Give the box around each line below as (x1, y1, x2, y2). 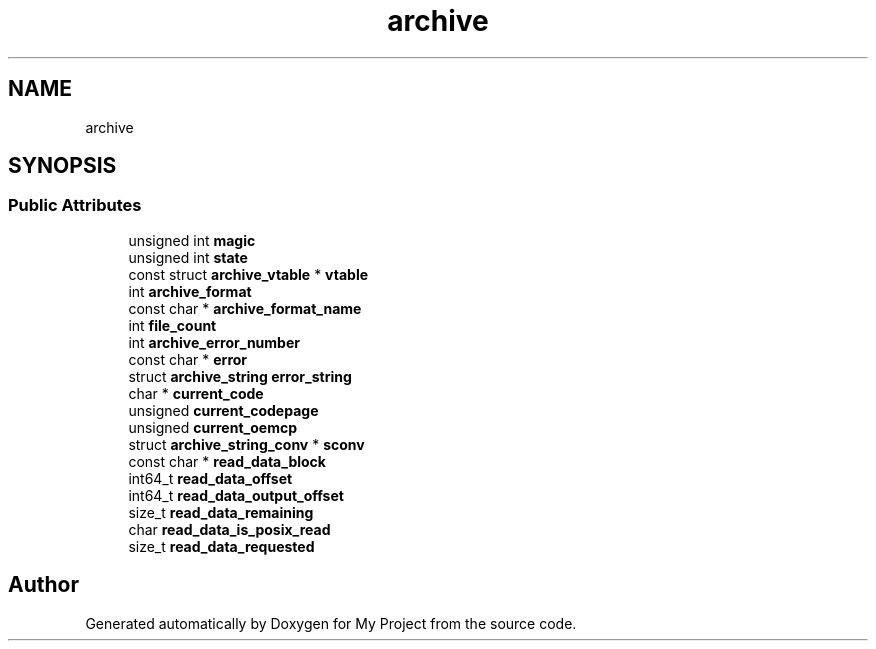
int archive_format (128, 282, 252, 300)
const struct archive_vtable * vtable (128, 265, 369, 283)
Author (8, 572, 79, 598)
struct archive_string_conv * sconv (128, 435, 365, 453)
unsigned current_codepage (128, 401, 319, 419)
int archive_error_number (128, 333, 300, 351)
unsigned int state (128, 248, 248, 266)
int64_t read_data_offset (128, 469, 293, 487)
